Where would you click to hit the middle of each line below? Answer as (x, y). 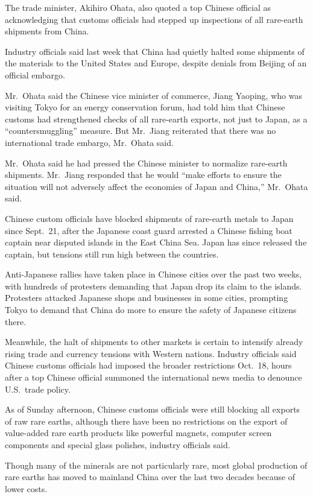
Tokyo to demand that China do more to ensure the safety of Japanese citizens (151, 310)
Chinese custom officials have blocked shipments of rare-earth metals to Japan (149, 218)
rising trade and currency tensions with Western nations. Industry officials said (151, 353)
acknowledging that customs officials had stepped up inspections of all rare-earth (154, 19)
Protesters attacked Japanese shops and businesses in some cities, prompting (147, 298)
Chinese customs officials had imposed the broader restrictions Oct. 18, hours (148, 365)
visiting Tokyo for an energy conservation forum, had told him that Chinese (145, 107)
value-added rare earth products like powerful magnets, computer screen (138, 433)
